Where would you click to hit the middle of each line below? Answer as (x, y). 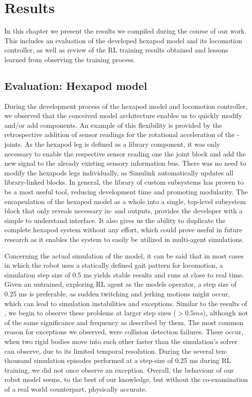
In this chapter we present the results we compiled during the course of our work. (126, 31)
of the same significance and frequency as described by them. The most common (124, 322)
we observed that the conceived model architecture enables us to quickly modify (123, 115)
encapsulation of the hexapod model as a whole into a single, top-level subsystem (125, 201)
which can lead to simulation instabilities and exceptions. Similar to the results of (126, 303)
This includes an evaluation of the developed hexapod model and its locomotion (123, 40)
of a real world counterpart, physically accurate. (76, 388)
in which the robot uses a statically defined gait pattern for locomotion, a (114, 265)
